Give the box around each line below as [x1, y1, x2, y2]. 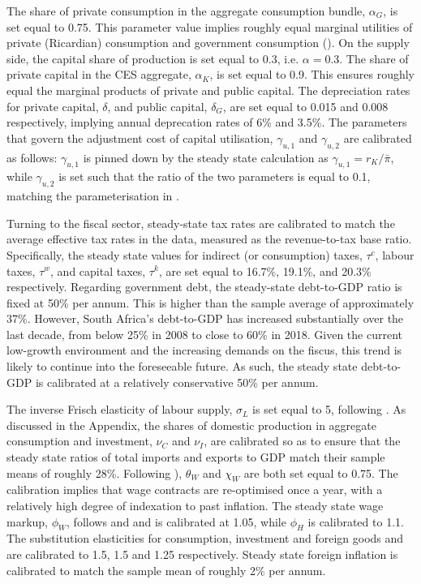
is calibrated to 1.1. [307, 513, 404, 530]
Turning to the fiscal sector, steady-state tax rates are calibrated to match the [6, 214, 395, 231]
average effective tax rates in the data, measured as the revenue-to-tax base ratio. [6, 230, 412, 247]
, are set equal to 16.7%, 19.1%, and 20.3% [158, 262, 372, 279]
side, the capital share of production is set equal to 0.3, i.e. [6, 49, 299, 67]
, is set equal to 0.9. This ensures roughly [209, 66, 415, 83]
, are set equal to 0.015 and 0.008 [222, 97, 389, 114]
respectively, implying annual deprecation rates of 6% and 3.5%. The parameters [6, 114, 407, 131]
